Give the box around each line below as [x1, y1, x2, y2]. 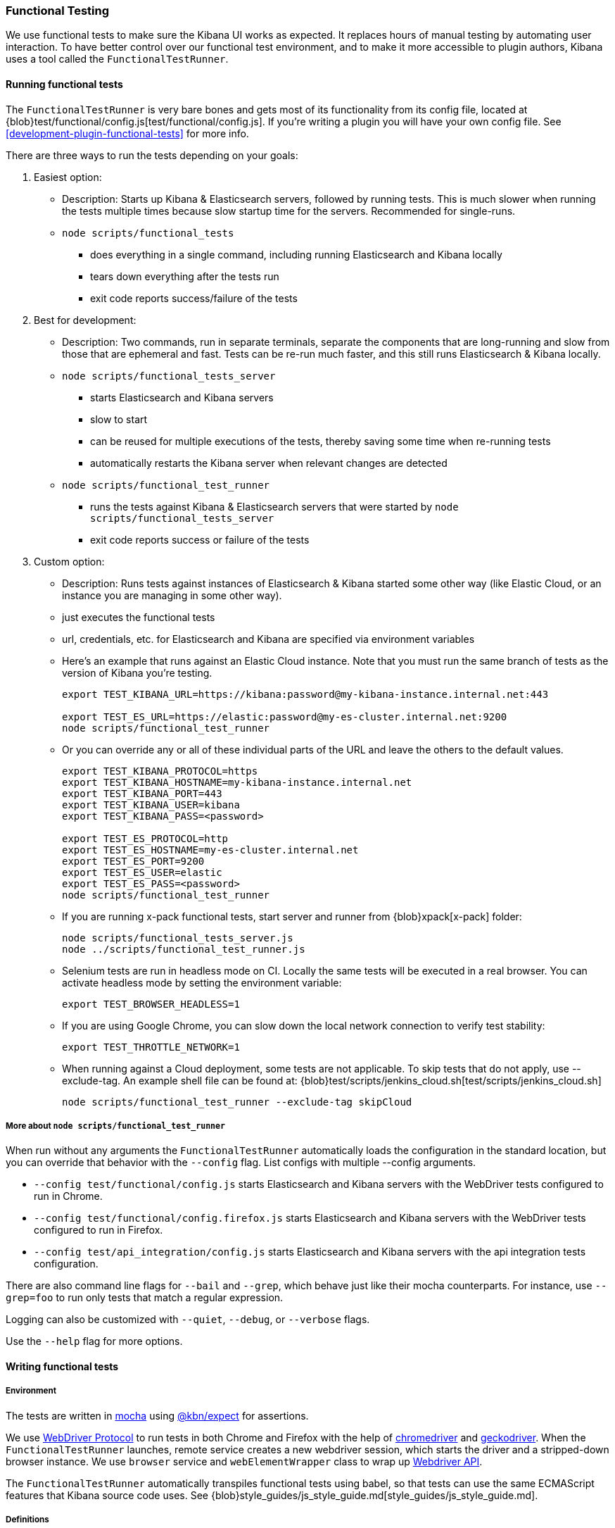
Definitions [6, 1515, 49, 1525]
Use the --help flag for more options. [6, 1335, 183, 1348]
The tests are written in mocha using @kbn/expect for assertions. [6, 1409, 309, 1422]
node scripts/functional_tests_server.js [62, 932, 293, 944]
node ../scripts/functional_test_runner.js [62, 943, 305, 955]
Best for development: [34, 313, 137, 326]
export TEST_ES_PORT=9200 [62, 855, 205, 867]
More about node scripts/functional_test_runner [6, 1120, 226, 1131]
